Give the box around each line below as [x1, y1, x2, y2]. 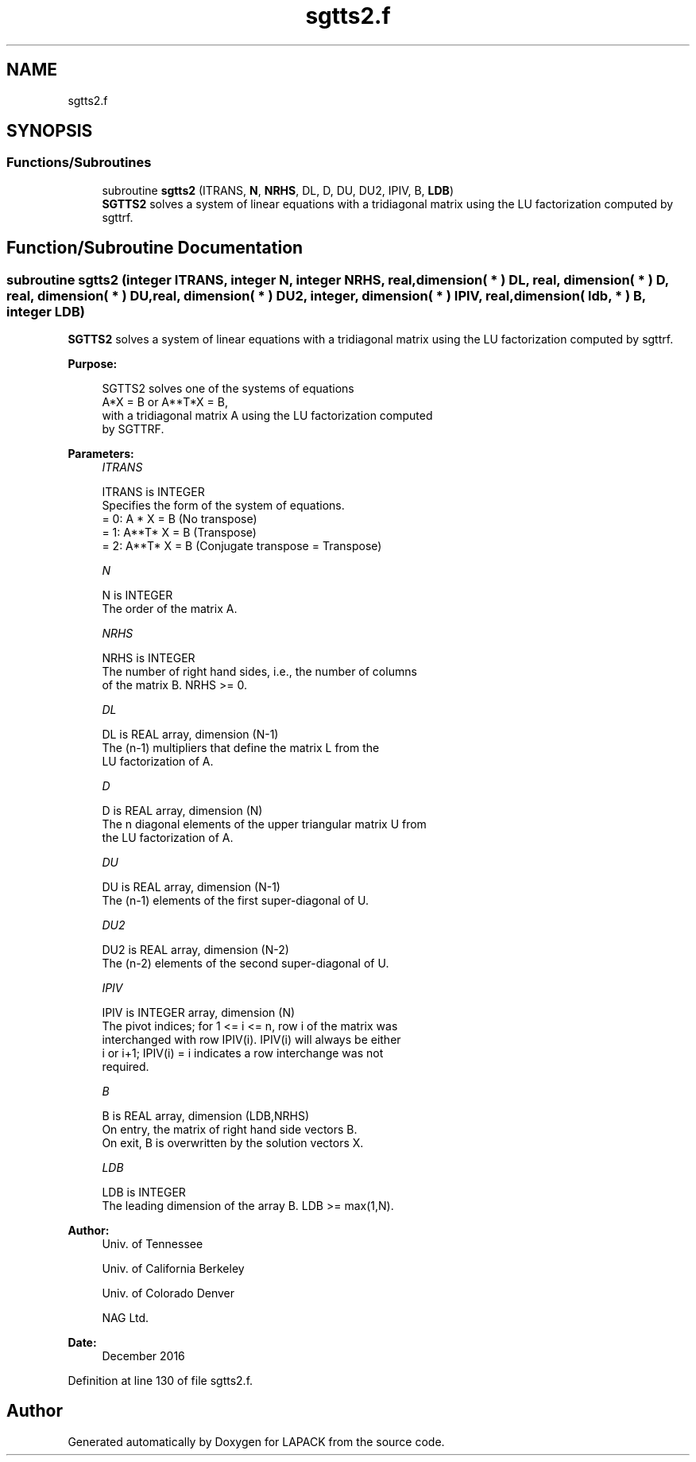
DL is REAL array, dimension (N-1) [102, 727, 279, 742]
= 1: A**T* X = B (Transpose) [102, 525, 257, 540]
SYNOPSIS [6, 121, 93, 142]
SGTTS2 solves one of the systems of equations [102, 382, 354, 396]
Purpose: [68, 357, 118, 371]
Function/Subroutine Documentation [6, 238, 304, 258]
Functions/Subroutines [6, 154, 152, 171]
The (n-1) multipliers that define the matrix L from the [102, 741, 380, 755]
